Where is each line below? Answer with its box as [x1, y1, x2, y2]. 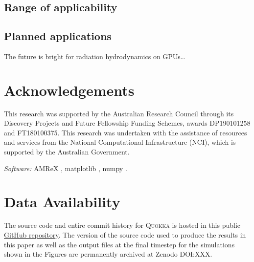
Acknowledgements [4, 80, 135, 100]
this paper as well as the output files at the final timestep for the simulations [4, 239, 235, 249]
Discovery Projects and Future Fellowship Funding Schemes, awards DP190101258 [4, 118, 251, 128]
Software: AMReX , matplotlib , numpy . [4, 163, 127, 173]
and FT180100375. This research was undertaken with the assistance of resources [4, 127, 247, 137]
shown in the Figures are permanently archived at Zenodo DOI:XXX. [4, 249, 212, 259]
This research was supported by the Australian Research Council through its [4, 108, 234, 118]
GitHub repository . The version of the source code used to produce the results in [4, 229, 246, 240]
